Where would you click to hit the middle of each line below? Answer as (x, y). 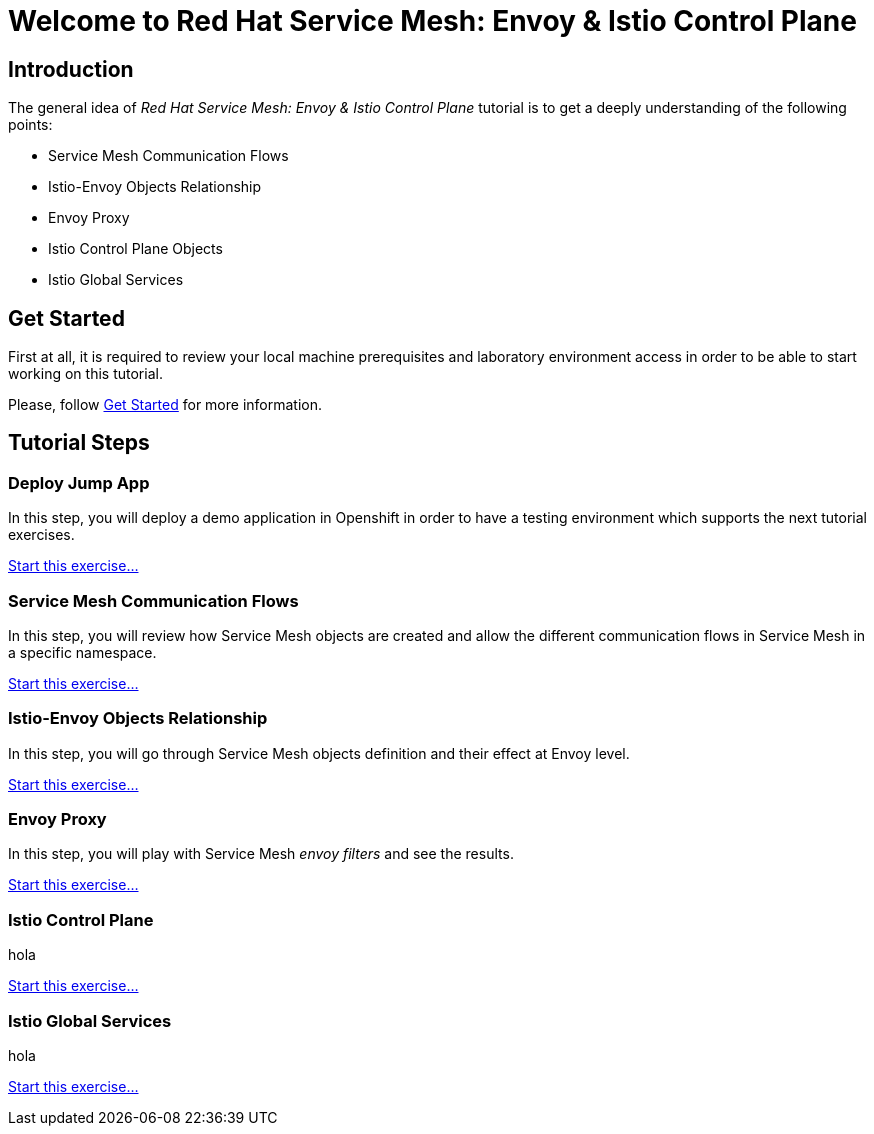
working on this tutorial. (85, 374)
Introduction (71, 69)
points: (30, 125)
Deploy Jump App (79, 482)
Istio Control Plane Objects (135, 249)
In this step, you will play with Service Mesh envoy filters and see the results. (261, 854)
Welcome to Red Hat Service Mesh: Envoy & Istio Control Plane (432, 21)
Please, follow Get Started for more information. (165, 405)
